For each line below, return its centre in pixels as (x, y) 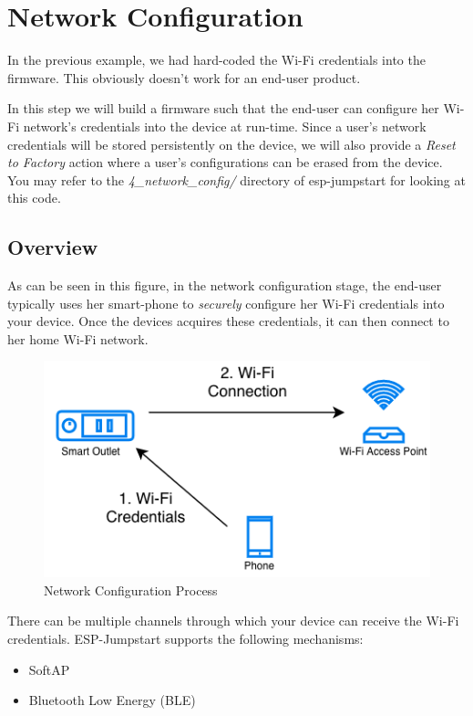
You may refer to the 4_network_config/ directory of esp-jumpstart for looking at (236, 179)
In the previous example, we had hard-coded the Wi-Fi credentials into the (216, 60)
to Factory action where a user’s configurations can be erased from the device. (225, 162)
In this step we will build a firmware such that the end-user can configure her (223, 108)
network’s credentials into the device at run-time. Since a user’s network (225, 126)
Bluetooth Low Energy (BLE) (112, 700)
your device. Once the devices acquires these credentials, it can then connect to (228, 321)
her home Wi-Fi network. (78, 338)
